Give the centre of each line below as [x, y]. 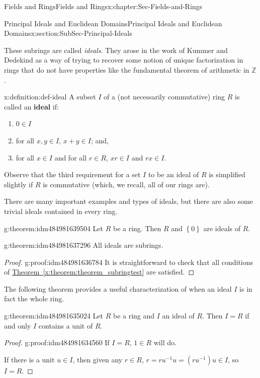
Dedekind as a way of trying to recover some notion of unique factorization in [124, 60]
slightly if [19, 184]
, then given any [98, 359]
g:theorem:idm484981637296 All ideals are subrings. [84, 245]
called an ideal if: [31, 106]
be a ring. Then [137, 228]
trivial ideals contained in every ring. [61, 211]
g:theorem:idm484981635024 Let [54, 316]
